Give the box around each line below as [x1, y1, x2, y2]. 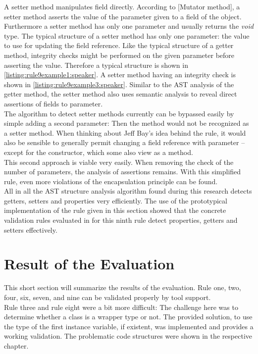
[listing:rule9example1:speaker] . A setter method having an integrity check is [4, 69, 236, 80]
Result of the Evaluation [4, 253, 175, 274]
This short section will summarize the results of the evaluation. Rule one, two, [4, 282, 241, 293]
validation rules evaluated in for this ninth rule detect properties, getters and [4, 215, 238, 225]
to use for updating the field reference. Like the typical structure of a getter [4, 40, 234, 51]
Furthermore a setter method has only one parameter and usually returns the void [4, 21, 254, 31]
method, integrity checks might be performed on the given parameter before [4, 50, 235, 60]
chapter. [4, 340, 29, 351]
